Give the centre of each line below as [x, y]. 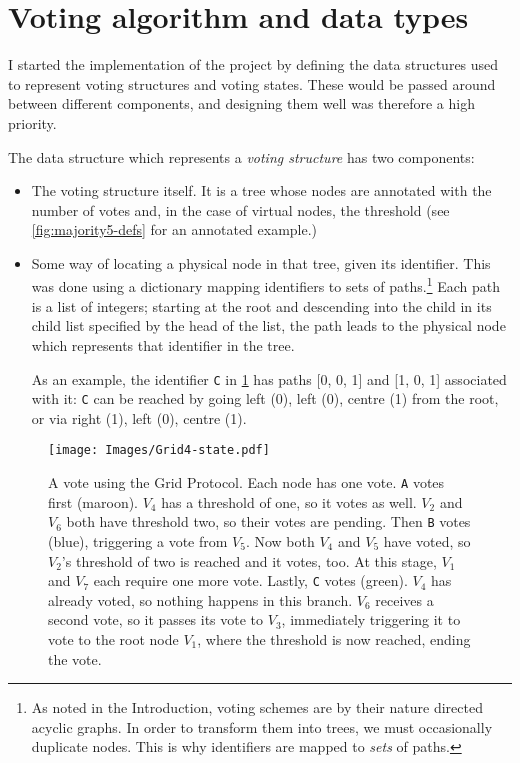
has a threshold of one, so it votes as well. [289, 501]
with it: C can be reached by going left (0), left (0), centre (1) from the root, [265, 398]
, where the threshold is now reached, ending [334, 639]
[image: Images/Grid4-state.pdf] [159, 450]
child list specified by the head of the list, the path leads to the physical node [268, 325]
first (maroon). [93, 501]
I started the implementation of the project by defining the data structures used [253, 64]
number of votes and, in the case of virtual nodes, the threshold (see [240, 209]
